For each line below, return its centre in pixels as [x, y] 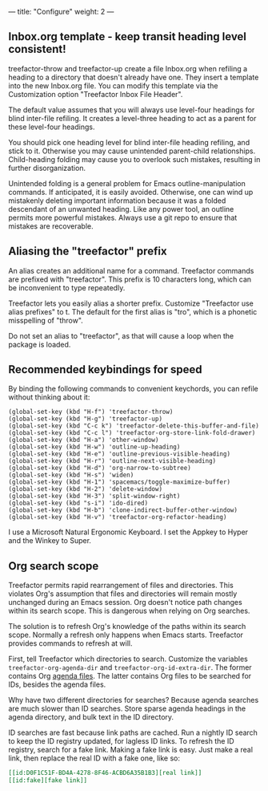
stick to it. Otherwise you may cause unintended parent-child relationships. [132, 151]
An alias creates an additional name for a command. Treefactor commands [131, 270]
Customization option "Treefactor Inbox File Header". [96, 94]
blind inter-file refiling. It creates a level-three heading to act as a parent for [132, 118]
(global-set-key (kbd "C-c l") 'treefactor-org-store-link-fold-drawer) [132, 433]
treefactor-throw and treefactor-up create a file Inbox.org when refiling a [128, 68]
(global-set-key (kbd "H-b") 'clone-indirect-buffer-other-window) [123, 510]
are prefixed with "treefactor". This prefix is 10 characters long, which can [130, 279]
